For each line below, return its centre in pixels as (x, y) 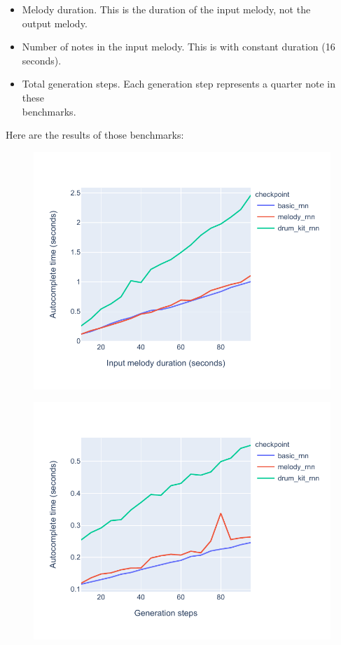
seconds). (42, 60)
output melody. (55, 23)
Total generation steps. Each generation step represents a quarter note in (179, 84)
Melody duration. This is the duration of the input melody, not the (166, 9)
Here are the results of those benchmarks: (95, 135)
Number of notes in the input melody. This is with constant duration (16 (179, 47)
